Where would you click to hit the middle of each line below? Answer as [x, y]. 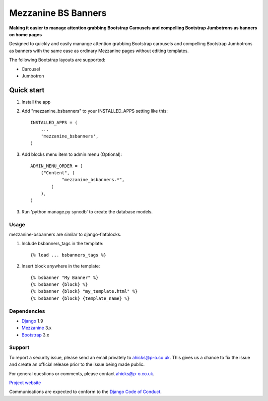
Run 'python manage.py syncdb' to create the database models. [87, 211]
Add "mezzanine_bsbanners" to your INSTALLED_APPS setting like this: [95, 111]
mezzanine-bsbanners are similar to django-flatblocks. [65, 234]
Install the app [36, 102]
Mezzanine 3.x [36, 328]
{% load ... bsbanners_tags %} [68, 255]
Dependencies [27, 311]
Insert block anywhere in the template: [61, 266]
